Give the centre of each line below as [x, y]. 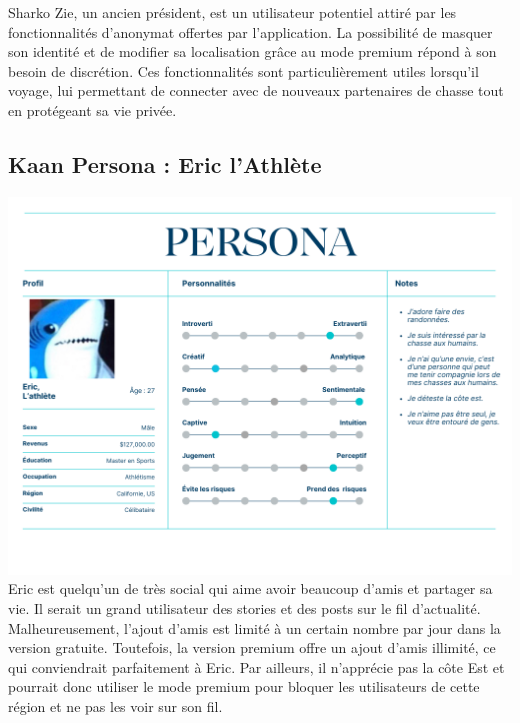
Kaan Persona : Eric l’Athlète [165, 163]
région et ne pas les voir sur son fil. [115, 705]
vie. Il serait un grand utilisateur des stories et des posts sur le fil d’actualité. [244, 607]
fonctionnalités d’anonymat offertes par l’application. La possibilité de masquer [250, 31]
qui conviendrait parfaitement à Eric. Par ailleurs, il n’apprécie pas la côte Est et [256, 666]
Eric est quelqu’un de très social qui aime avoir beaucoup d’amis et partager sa [250, 588]
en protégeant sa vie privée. [92, 109]
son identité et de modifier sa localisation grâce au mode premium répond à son [252, 51]
